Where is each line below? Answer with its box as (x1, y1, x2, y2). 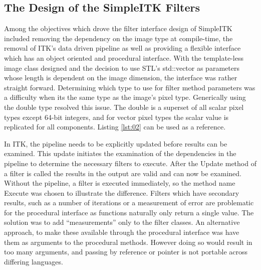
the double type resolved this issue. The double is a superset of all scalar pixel (4, 101, 244, 112)
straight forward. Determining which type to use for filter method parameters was (4, 82, 255, 92)
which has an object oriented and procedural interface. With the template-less (4, 52, 243, 63)
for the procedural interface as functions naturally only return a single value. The (4, 207, 254, 217)
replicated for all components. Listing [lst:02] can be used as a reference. (4, 121, 226, 132)
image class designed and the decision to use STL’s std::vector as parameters (4, 62, 239, 73)
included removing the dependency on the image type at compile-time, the (4, 33, 233, 43)
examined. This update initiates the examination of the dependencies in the (4, 148, 236, 159)
